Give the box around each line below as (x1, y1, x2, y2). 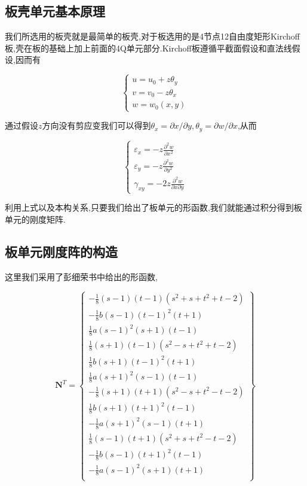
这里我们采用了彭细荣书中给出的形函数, (5, 270, 158, 283)
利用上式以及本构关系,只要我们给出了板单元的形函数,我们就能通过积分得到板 (5, 201, 302, 214)
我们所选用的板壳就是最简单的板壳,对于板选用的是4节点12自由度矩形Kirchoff (5, 30, 300, 42)
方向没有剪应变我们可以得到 (42, 119, 151, 132)
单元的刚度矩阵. (5, 212, 66, 225)
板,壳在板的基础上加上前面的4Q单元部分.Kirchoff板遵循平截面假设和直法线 (5, 41, 292, 54)
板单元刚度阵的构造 (5, 242, 118, 260)
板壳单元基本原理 (5, 2, 105, 20)
